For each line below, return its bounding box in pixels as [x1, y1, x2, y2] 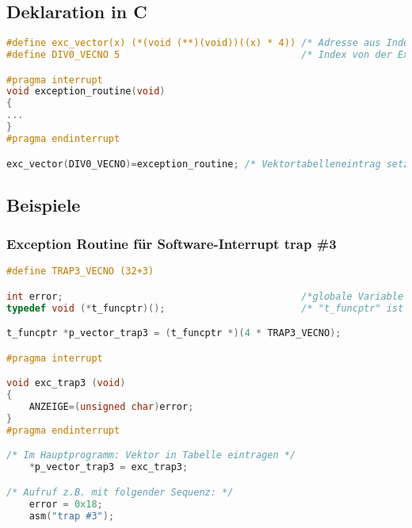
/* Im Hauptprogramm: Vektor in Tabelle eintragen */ [6, 450, 296, 461]
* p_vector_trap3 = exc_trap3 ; [29, 461, 189, 473]
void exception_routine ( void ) [6, 86, 166, 98]
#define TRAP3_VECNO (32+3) [6, 266, 154, 277]
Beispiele [6, 192, 81, 216]
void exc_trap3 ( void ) [6, 377, 126, 389]
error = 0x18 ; [29, 498, 103, 510]
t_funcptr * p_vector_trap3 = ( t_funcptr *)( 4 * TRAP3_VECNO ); [6, 327, 341, 339]
